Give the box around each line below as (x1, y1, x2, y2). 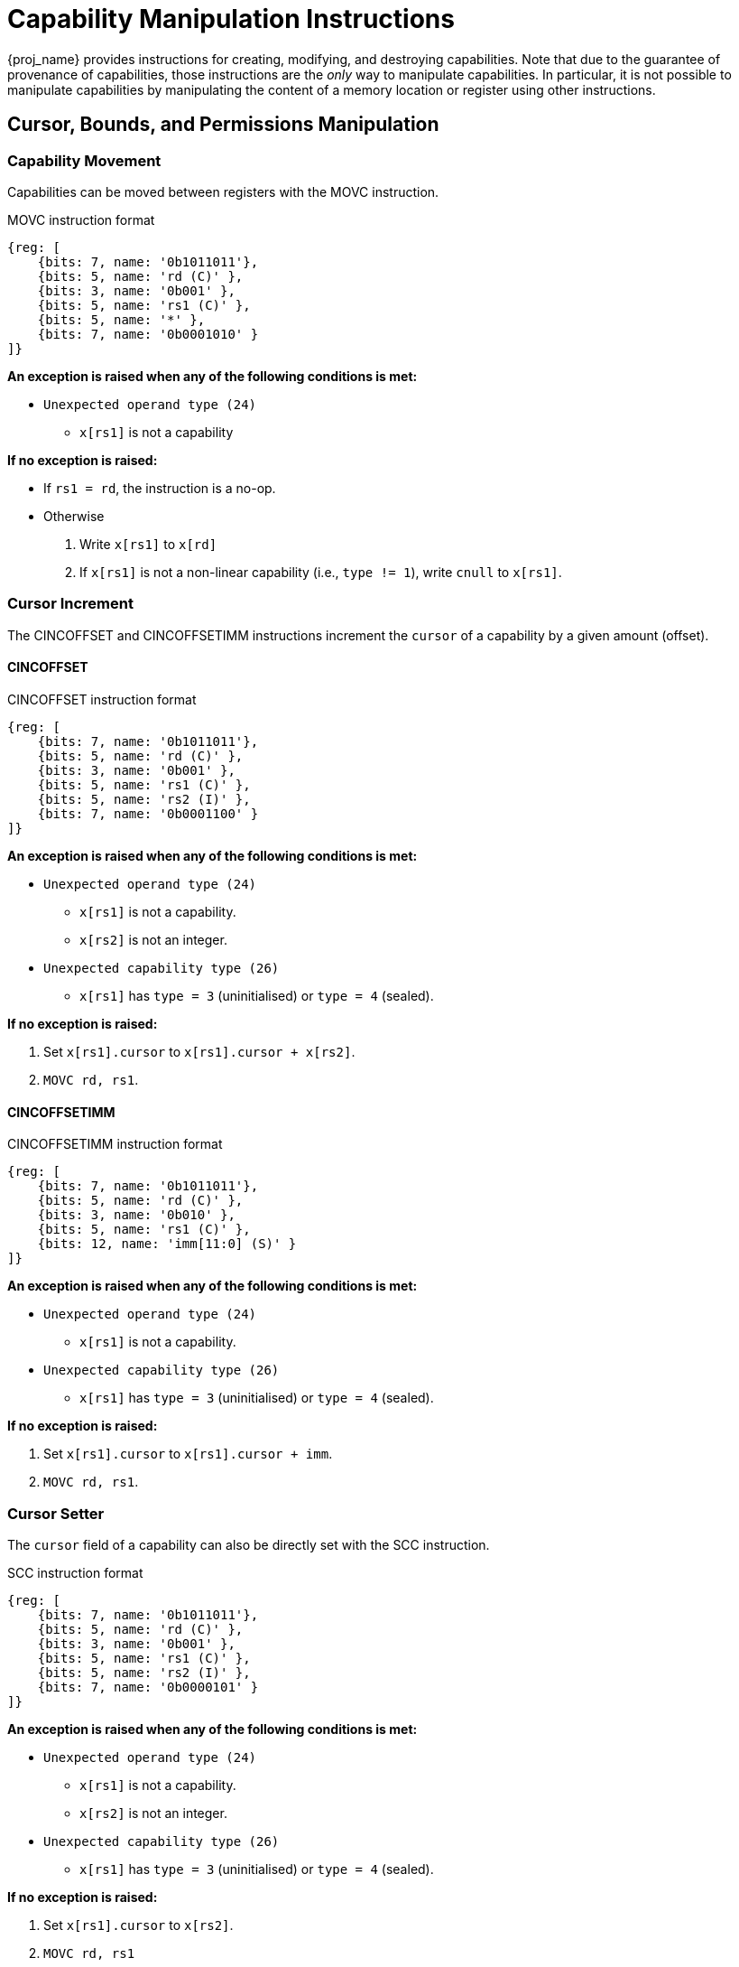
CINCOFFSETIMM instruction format (7, 1136, 223, 1152)
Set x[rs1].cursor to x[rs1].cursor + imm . (43, 1446, 333, 1462)
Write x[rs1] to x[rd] (79, 536, 217, 552)
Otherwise (43, 508, 105, 524)
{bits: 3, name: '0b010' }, (37, 1207, 236, 1223)
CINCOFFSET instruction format (7, 691, 197, 707)
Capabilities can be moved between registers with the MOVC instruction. (7, 183, 439, 200)
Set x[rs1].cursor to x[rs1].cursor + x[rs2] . (43, 1043, 356, 1059)
